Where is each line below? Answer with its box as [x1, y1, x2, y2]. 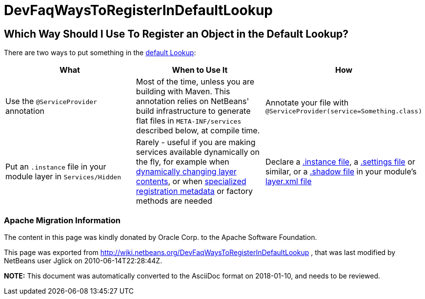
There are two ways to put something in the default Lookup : [4, 48, 196, 57]
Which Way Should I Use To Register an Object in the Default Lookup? [4, 27, 349, 40]
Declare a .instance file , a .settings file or [265, 157, 415, 167]
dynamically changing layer [136, 167, 237, 177]
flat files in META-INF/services [136, 116, 242, 126]
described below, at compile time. [136, 126, 260, 136]
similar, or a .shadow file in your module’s [265, 167, 417, 177]
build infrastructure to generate [136, 106, 251, 116]
